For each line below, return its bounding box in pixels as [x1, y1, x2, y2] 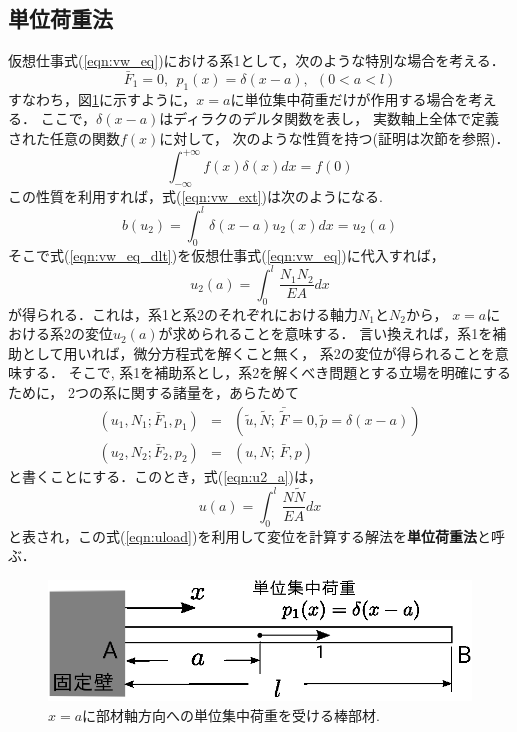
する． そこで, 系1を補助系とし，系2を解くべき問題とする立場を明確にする [21, 362, 511, 383]
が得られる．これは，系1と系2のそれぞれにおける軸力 [8, 303, 358, 324]
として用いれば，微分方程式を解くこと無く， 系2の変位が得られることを [21, 342, 495, 363]
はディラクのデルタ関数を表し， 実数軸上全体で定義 [159, 108, 500, 129]
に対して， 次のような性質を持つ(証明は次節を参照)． [159, 128, 510, 148]
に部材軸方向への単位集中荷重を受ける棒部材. [82, 705, 380, 726]
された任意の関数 [8, 128, 120, 148]
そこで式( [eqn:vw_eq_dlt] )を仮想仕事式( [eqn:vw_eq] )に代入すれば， [8, 244, 445, 265]
